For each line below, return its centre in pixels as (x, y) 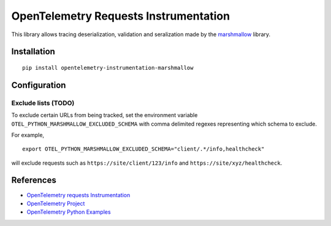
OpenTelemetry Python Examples (69, 212)
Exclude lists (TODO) (43, 103)
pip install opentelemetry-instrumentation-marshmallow (108, 68)
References (34, 180)
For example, (28, 135)
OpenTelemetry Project (56, 203)
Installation (33, 52)
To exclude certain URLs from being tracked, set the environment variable (105, 115)
